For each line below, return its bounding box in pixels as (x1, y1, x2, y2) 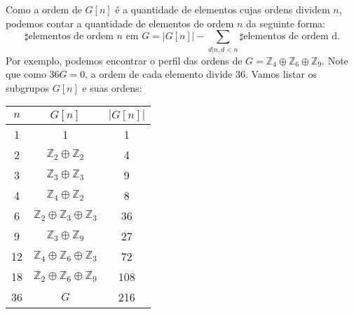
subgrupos (6, 80, 50, 95)
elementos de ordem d (243, 32, 338, 42)
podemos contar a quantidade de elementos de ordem (6, 15, 234, 30)
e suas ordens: (82, 80, 142, 95)
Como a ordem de (6, 2, 82, 16)
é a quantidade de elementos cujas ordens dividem (115, 2, 330, 16)
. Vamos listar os (245, 67, 318, 81)
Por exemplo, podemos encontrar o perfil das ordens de (6, 53, 243, 67)
